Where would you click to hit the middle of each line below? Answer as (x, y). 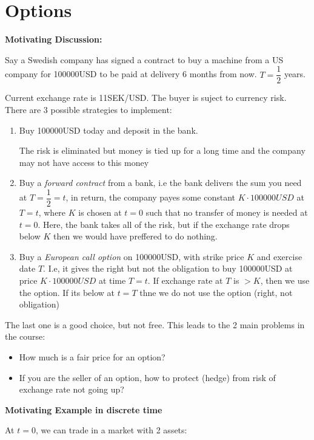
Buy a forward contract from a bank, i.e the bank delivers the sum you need (160, 183)
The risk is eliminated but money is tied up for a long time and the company (162, 150)
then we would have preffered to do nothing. (135, 236)
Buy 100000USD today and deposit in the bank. (109, 130)
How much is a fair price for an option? (92, 356)
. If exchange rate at (185, 280)
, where (52, 212)
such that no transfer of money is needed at (227, 212)
